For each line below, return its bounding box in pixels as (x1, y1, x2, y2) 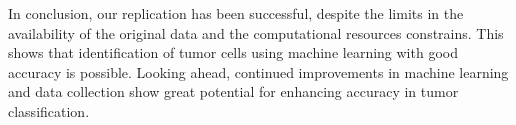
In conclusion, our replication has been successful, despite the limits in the (8, 3, 464, 23)
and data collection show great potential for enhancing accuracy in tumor (8, 81, 459, 102)
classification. (8, 100, 90, 121)
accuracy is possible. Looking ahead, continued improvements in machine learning (8, 61, 509, 82)
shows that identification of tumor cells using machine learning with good (8, 42, 458, 63)
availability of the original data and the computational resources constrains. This (8, 22, 504, 43)
